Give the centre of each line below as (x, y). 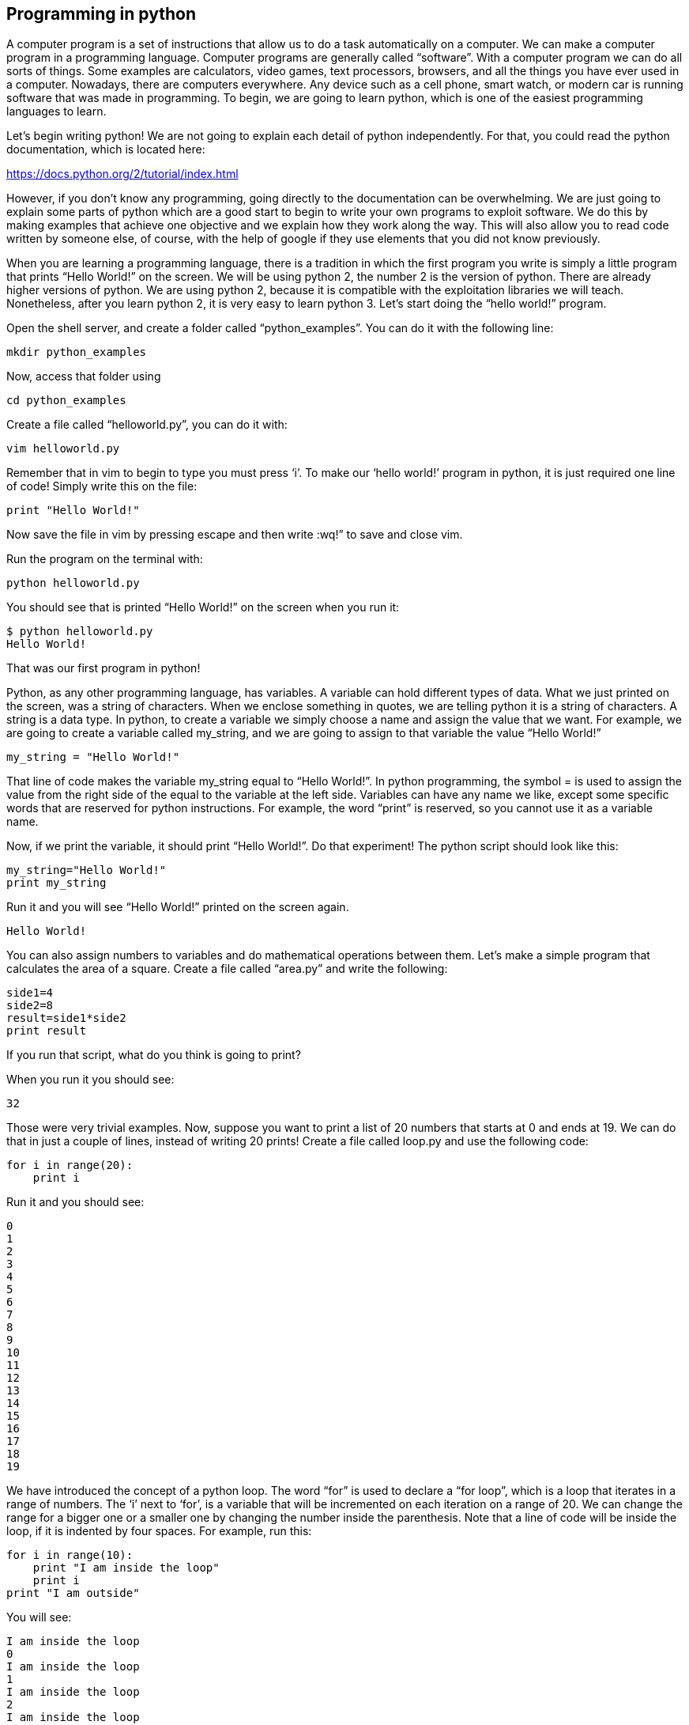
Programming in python (101, 14)
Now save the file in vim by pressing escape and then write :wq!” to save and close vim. (235, 535)
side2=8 (30, 1006)
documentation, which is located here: (106, 149)
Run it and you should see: (75, 1202)
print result (47, 1031)
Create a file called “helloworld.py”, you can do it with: (147, 425)
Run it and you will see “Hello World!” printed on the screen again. (178, 907)
